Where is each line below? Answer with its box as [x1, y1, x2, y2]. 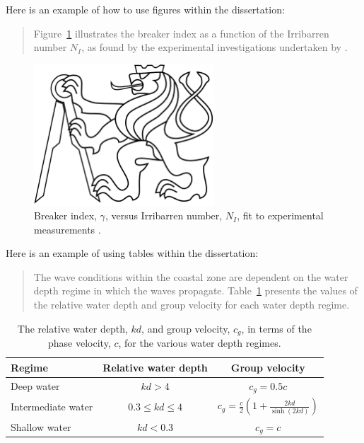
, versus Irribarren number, [105, 208, 223, 223]
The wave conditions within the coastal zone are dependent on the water [33, 269, 348, 284]
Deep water [11, 378, 60, 393]
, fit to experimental [237, 208, 324, 223]
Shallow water [11, 419, 71, 434]
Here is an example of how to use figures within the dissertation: [6, 2, 285, 16]
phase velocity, [48, 335, 111, 350]
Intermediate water [11, 398, 93, 413]
